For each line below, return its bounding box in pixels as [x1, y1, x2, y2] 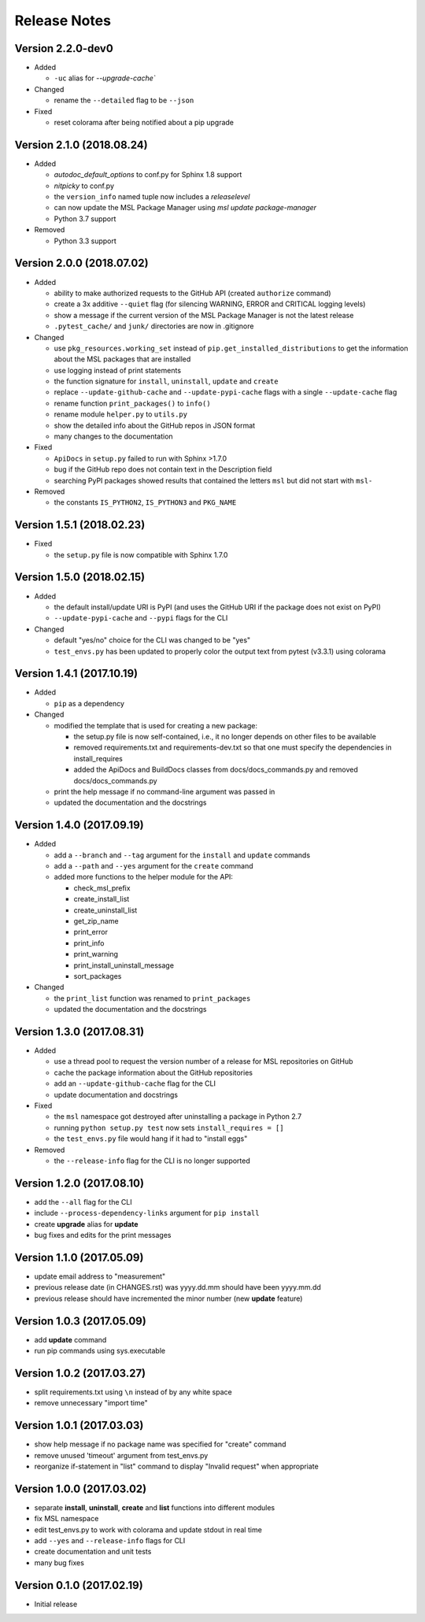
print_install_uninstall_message [73, 961, 175, 970]
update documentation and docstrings [54, 1090, 179, 1099]
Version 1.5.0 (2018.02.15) [14, 571, 146, 584]
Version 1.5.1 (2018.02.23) [14, 518, 146, 531]
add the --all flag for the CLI [34, 1197, 133, 1206]
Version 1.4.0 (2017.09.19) [14, 819, 145, 832]
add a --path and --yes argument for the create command [54, 861, 253, 871]
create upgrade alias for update [34, 1219, 139, 1228]
